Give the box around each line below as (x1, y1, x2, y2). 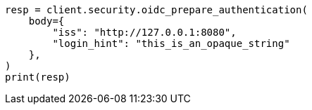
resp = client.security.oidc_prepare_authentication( (5, 4, 308, 15)
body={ (28, 15, 65, 27)
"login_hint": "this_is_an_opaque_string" (52, 38, 290, 49)
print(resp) (5, 71, 70, 83)
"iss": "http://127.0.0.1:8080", (52, 27, 237, 38)
